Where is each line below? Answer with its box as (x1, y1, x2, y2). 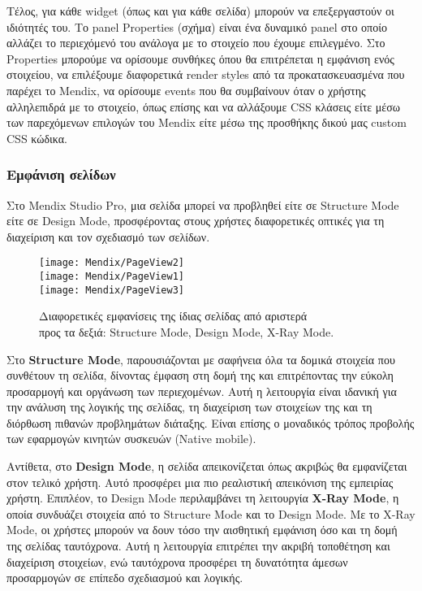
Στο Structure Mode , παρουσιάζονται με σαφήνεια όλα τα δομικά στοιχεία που (6, 350, 395, 367)
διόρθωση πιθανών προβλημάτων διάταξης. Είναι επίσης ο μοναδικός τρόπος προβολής (6, 414, 415, 431)
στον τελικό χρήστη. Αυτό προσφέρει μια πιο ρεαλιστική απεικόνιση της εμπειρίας (6, 473, 394, 490)
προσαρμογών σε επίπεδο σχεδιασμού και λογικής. (6, 569, 243, 586)
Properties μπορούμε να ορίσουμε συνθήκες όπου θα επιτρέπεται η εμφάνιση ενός (6, 50, 394, 67)
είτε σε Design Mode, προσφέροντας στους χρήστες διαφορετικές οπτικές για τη (6, 212, 385, 229)
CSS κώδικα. (6, 129, 68, 146)
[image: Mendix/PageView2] (39, 257, 184, 269)
